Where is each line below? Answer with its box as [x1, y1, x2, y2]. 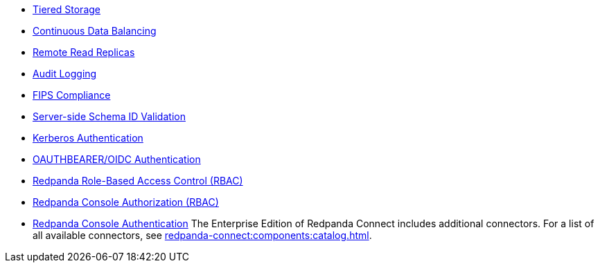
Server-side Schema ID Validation [33, 111, 186, 122]
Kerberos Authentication [33, 132, 143, 144]
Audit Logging [33, 68, 97, 79]
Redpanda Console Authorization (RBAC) [33, 196, 219, 208]
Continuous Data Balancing [33, 25, 157, 37]
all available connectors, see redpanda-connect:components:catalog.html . [33, 229, 372, 241]
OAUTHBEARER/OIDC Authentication [33, 153, 201, 165]
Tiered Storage [33, 3, 100, 15]
